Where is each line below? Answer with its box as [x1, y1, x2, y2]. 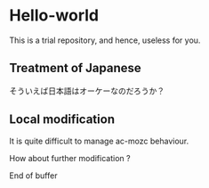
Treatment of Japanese [9, 61, 142, 76]
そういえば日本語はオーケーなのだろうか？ [9, 86, 165, 96]
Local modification [9, 112, 116, 127]
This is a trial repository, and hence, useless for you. [9, 35, 201, 45]
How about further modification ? [9, 152, 131, 163]
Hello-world [9, 5, 100, 26]
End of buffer [9, 170, 58, 181]
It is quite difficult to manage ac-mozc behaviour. [9, 135, 189, 146]
